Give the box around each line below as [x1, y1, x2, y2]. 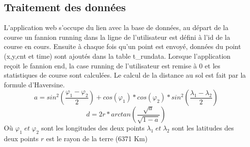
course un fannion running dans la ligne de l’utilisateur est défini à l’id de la [4, 32, 230, 42]
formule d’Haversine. [4, 79, 65, 89]
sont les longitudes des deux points [41, 123, 145, 133]
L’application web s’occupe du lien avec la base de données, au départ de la [4, 22, 229, 33]
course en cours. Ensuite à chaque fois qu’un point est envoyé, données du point [4, 41, 241, 51]
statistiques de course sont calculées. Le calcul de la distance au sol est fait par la [4, 70, 246, 80]
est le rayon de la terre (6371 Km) [46, 133, 148, 144]
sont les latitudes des [172, 123, 234, 133]
